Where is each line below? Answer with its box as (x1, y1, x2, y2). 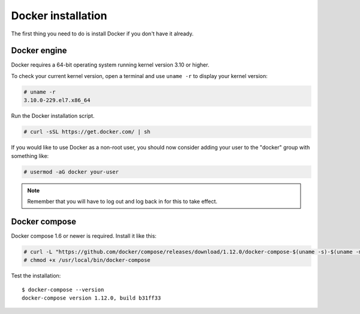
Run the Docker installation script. (11, 112, 95, 119)
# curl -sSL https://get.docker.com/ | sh (23, 128, 151, 135)
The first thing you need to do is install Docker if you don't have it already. (11, 30, 194, 37)
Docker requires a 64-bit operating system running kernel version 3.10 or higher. (11, 61, 209, 68)
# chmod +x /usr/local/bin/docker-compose (23, 257, 151, 264)
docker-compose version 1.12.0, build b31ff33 (22, 294, 161, 301)
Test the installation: (11, 272, 61, 279)
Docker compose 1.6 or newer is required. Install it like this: (11, 232, 157, 240)
